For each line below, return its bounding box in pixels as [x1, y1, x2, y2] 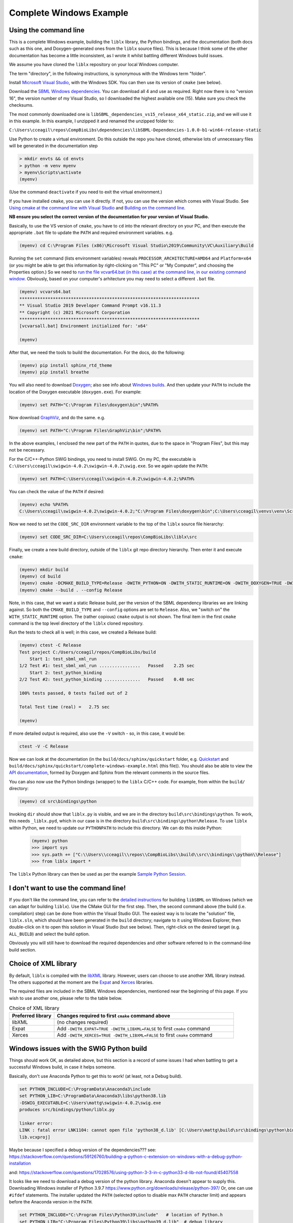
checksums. [9, 102, 34, 108]
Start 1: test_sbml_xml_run [29, 656, 97, 662]
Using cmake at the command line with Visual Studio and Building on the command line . [9, 205, 186, 211]
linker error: [19, 1120, 53, 1126]
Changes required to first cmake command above [57, 1012, 170, 1019]
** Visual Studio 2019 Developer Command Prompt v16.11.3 [19, 303, 161, 308]
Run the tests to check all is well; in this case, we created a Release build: [9, 629, 157, 635]
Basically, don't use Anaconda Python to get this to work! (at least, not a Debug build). [9, 1073, 183, 1079]
